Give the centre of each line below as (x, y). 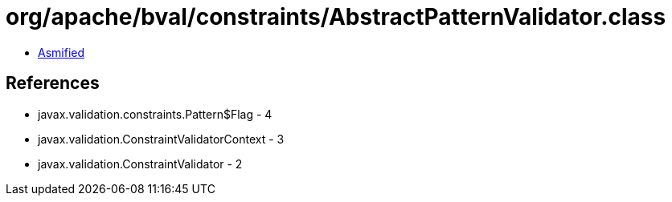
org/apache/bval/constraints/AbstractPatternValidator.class (336, 17)
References (53, 83)
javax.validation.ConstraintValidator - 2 (140, 164)
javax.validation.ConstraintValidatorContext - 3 (161, 139)
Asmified (61, 52)
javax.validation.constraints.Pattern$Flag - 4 (155, 114)
